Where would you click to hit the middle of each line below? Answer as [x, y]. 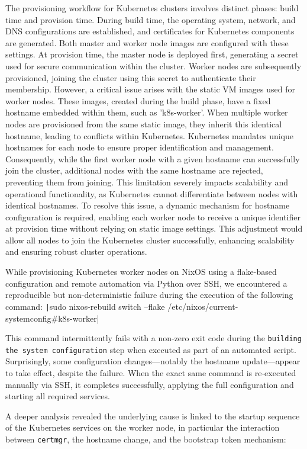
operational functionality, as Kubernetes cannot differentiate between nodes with [152, 193]
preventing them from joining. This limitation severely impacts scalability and [147, 182]
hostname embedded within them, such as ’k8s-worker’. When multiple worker [147, 112]
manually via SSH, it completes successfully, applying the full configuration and [150, 384]
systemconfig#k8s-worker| [52, 318]
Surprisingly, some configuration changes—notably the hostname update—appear [153, 361]
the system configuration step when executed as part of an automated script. [151, 349]
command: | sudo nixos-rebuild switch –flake [85, 306]
